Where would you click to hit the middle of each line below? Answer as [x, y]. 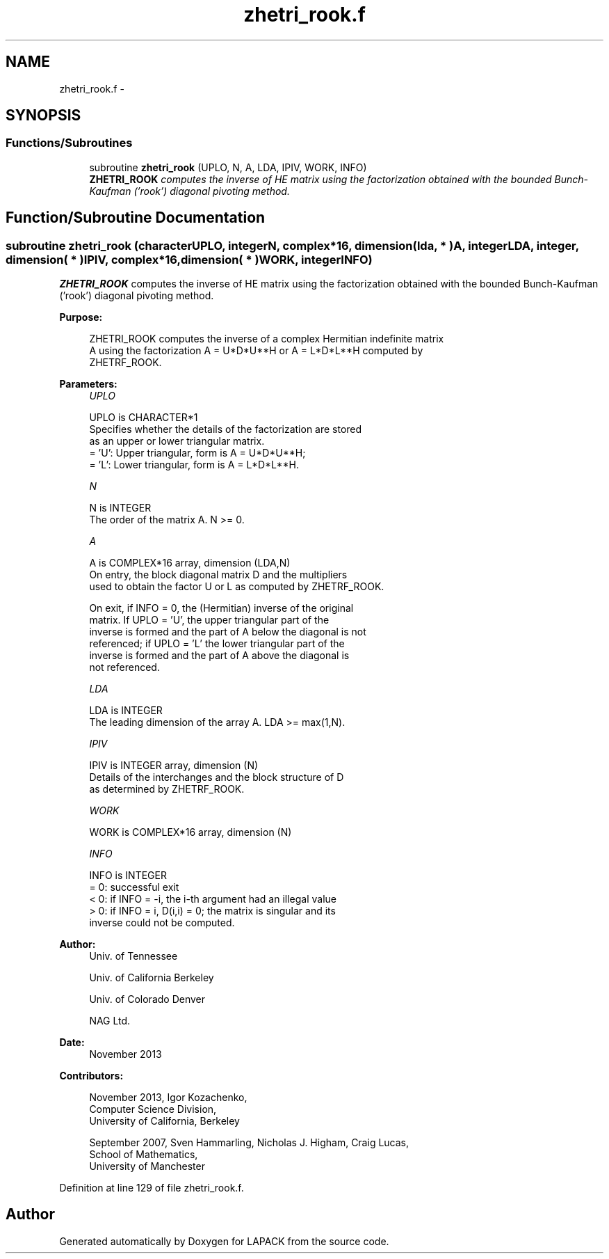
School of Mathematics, [144, 1155]
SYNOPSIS [43, 116]
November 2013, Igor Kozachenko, [168, 1098]
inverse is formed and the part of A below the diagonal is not [228, 632]
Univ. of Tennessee [133, 956]
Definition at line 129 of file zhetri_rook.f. [152, 1188]
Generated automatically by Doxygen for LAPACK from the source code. [224, 1241]
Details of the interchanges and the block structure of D [217, 777]
